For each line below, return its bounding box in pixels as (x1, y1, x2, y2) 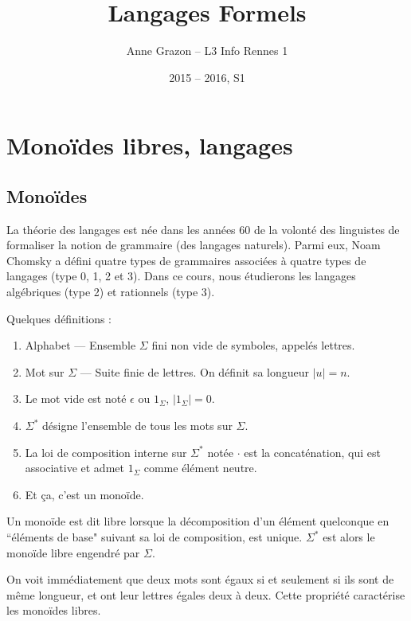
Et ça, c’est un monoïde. (25, 486, 144, 502)
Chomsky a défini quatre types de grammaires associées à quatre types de (6, 252, 366, 268)
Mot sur (25, 363, 65, 380)
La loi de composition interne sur (25, 443, 187, 460)
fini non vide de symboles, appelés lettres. (151, 337, 355, 353)
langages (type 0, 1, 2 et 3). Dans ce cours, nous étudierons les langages (6, 268, 356, 284)
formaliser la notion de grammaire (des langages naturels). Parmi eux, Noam (6, 236, 381, 253)
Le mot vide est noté (25, 390, 127, 407)
